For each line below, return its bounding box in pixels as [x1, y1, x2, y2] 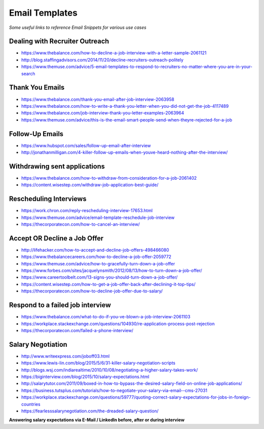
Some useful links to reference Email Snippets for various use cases [9, 24, 147, 30]
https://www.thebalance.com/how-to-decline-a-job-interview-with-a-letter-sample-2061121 [21, 50, 207, 56]
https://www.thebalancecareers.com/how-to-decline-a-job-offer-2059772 [21, 254, 172, 260]
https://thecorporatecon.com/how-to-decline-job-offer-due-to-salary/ [21, 288, 163, 294]
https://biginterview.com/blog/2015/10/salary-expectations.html [21, 374, 150, 380]
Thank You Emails [9, 83, 65, 92]
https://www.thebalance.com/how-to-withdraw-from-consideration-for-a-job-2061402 [21, 175, 197, 181]
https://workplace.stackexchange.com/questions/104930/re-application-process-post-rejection [21, 321, 215, 327]
